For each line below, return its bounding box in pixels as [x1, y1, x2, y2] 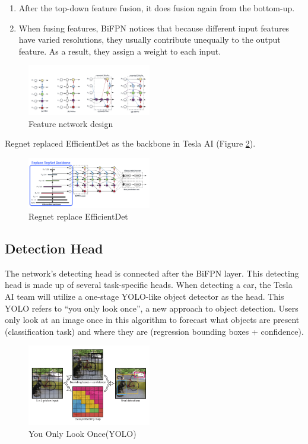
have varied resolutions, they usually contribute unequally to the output [18, 33, 281, 46]
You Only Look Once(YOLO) [28, 427, 136, 439]
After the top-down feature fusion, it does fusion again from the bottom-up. [18, 2, 295, 14]
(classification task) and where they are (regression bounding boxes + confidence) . [5, 325, 304, 337]
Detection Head [5, 239, 103, 258]
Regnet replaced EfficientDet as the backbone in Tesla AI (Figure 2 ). [5, 137, 256, 150]
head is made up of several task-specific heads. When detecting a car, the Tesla [5, 278, 293, 291]
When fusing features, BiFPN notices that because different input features [18, 21, 290, 34]
